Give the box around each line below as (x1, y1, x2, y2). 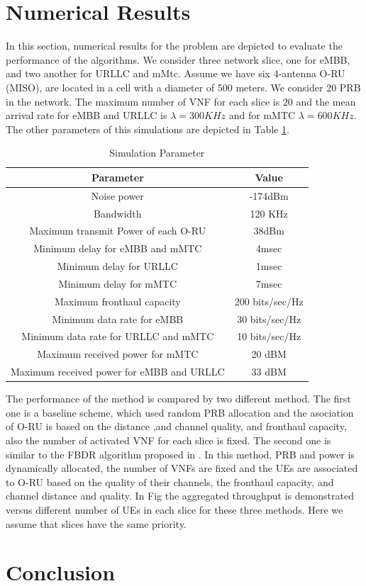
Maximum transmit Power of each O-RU (29, 223, 206, 238)
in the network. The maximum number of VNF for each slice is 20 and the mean (6, 94, 356, 108)
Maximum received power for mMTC (37, 346, 199, 361)
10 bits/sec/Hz (237, 329, 301, 344)
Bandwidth (94, 205, 142, 220)
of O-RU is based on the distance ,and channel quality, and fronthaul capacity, (6, 419, 347, 434)
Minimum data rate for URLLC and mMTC (21, 329, 214, 344)
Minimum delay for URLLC (57, 259, 178, 274)
